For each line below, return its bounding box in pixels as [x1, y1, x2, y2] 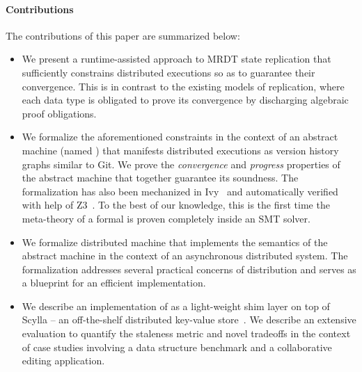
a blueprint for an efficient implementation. [22, 275, 206, 290]
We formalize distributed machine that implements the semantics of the [22, 234, 328, 249]
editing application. [22, 353, 105, 368]
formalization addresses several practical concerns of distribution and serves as [22, 261, 356, 276]
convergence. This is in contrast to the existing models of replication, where [22, 79, 345, 93]
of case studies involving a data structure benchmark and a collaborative [22, 339, 332, 354]
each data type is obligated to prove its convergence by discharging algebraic [22, 92, 349, 107]
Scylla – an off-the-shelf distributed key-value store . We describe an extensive [22, 312, 356, 327]
